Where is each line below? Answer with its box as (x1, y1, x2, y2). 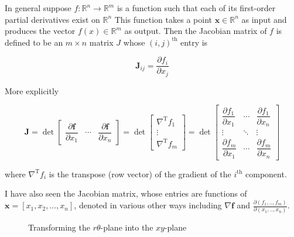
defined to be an (5, 36, 63, 48)
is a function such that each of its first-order (117, 2, 276, 13)
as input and (241, 13, 287, 25)
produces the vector (5, 25, 76, 37)
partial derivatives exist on (5, 13, 100, 25)
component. (245, 167, 287, 180)
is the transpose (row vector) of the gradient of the (49, 167, 231, 180)
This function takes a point (114, 13, 212, 25)
